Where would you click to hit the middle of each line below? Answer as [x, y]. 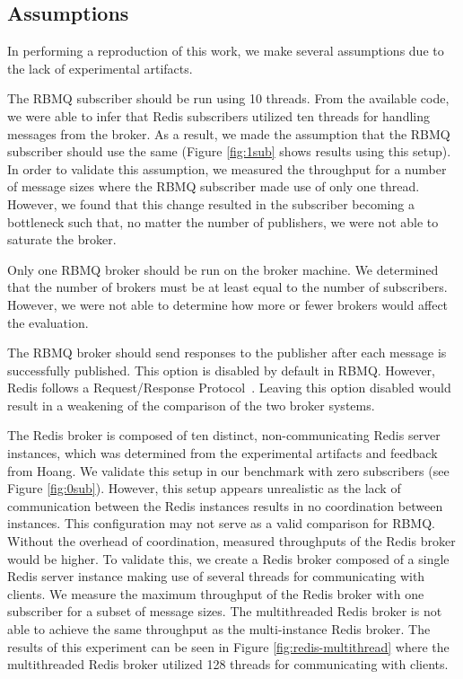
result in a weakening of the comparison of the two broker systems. [191, 405]
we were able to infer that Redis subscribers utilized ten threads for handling [218, 115]
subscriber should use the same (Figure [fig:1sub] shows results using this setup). [229, 151]
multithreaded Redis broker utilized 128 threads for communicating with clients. [228, 664]
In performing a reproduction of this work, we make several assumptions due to [226, 51]
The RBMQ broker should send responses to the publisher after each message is [227, 353]
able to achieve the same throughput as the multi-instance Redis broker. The [219, 629]
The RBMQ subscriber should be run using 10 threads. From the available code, [228, 98]
